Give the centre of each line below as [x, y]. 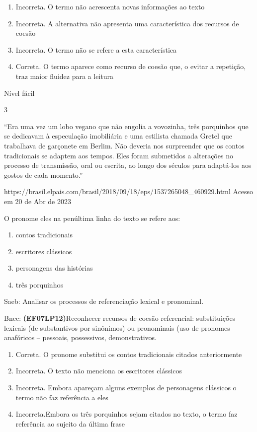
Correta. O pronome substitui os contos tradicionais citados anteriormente [129, 354]
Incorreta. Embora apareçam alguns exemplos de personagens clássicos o [126, 388]
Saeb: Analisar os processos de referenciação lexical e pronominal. [104, 301]
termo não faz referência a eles [62, 397]
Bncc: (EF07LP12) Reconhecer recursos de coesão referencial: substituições [120, 318]
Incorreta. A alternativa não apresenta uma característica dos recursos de [127, 23]
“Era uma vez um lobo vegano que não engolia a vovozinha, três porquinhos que [126, 126]
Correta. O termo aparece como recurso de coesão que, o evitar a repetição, [131, 66]
